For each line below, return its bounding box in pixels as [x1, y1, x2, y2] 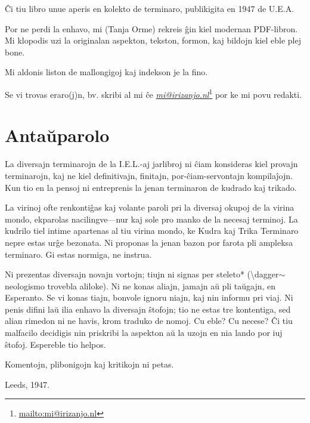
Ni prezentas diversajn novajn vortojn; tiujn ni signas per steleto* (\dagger [5, 268, 279, 280]
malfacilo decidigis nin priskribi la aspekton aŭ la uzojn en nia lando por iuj [5, 326, 283, 339]
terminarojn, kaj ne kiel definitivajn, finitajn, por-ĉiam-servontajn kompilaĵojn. [5, 169, 293, 181]
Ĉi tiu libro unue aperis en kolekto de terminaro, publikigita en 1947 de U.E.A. [5, 2, 294, 14]
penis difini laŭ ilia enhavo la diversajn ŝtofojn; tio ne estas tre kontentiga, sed [5, 302, 291, 315]
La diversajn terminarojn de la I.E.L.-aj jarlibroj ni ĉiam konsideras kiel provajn [5, 158, 298, 170]
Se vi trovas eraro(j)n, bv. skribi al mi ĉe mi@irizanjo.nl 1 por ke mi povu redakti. [5, 86, 302, 100]
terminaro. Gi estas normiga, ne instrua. [5, 248, 152, 260]
